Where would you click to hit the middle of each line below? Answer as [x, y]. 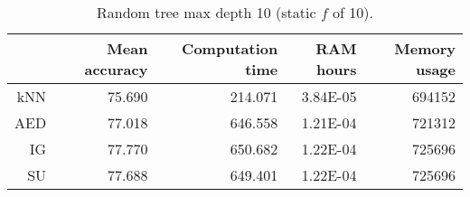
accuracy [116, 69]
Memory [425, 48]
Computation [230, 48]
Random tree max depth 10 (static [207, 12]
